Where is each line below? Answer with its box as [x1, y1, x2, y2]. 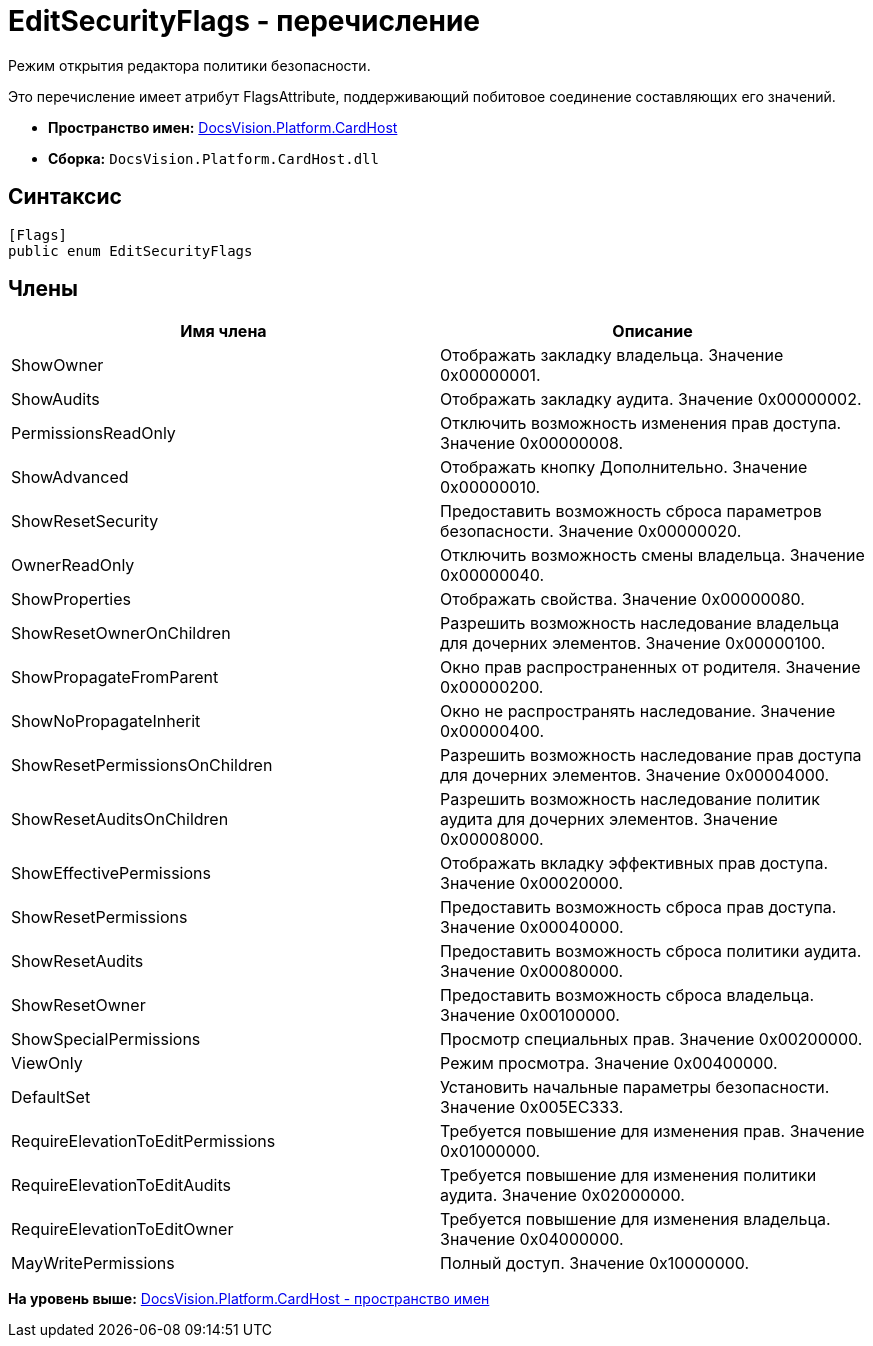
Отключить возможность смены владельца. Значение [440, 545, 865, 566]
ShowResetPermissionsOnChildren [11, 755, 273, 776]
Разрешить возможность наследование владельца [440, 613, 840, 634]
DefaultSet [11, 1087, 91, 1108]
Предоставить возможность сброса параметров [440, 501, 822, 522]
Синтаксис [8, 184, 122, 210]
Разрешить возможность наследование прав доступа [440, 745, 862, 766]
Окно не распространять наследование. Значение [440, 701, 836, 722]
